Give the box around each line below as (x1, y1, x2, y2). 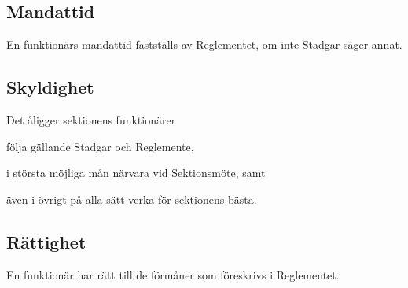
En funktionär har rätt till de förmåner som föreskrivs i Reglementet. (6, 266, 340, 282)
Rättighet (6, 229, 86, 253)
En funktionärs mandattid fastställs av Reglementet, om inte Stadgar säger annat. (6, 36, 402, 53)
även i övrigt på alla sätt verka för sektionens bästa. (6, 190, 257, 207)
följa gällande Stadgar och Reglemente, (6, 138, 194, 154)
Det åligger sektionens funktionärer (6, 112, 176, 127)
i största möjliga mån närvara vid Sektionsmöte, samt (6, 164, 266, 181)
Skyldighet (6, 75, 94, 99)
